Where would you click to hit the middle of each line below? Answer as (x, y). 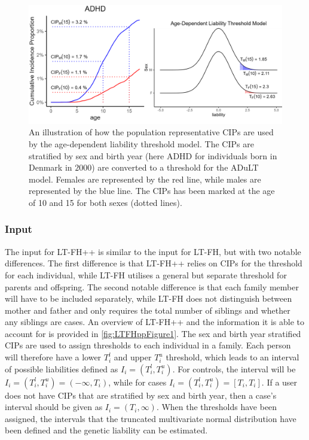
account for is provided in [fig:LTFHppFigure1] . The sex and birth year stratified (153, 333)
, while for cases (137, 382)
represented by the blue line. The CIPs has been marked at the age (152, 191)
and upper (133, 357)
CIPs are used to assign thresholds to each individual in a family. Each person (148, 345)
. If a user (279, 382)
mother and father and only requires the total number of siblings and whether (148, 310)
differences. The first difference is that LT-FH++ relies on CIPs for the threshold (154, 263)
